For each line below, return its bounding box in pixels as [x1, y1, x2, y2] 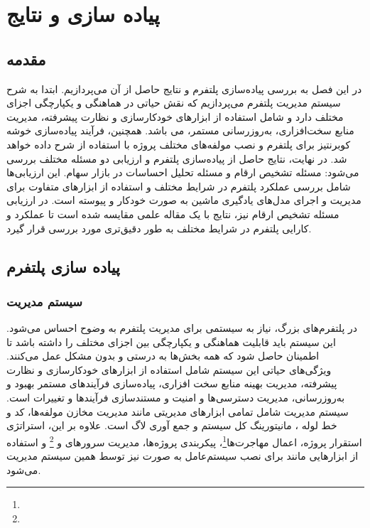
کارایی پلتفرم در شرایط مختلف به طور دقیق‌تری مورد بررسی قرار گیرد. [6, 220, 312, 235]
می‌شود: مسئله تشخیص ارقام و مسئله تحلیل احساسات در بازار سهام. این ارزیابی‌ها [6, 165, 359, 180]
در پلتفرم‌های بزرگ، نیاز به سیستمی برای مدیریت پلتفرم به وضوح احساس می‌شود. [6, 320, 357, 335]
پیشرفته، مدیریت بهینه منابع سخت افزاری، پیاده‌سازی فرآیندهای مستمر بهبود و [6, 376, 337, 391]
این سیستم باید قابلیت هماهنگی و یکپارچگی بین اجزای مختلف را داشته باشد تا [6, 334, 336, 349]
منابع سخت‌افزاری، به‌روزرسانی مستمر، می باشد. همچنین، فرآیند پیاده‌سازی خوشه [6, 123, 354, 138]
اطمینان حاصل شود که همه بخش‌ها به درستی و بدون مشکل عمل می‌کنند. [6, 348, 320, 363]
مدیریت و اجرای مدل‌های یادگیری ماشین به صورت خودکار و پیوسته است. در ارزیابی [6, 193, 361, 208]
